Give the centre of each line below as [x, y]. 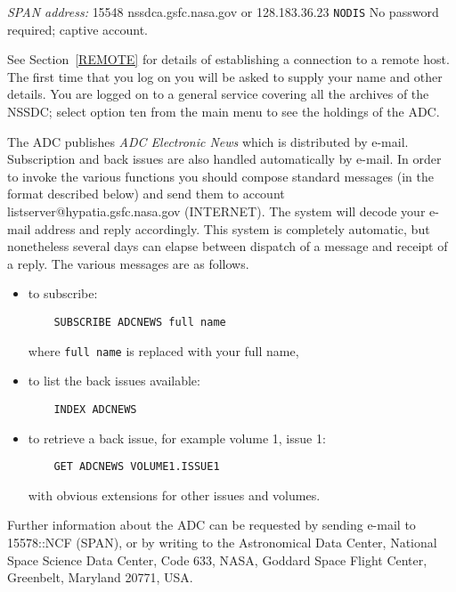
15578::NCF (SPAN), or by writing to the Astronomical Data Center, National [222, 542]
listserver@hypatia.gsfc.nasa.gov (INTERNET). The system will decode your [216, 211]
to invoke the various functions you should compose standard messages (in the [221, 176]
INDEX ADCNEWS [95, 409]
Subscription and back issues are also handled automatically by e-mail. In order [224, 159]
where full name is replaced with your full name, [163, 350]
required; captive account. [77, 29]
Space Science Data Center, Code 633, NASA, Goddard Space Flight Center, [217, 560]
